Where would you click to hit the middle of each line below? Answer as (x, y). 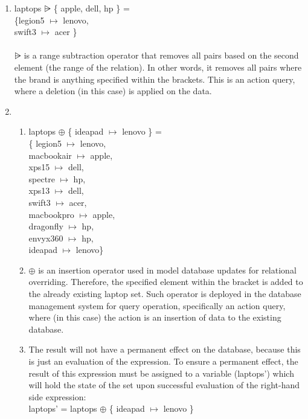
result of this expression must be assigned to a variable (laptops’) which (161, 373)
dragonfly (46, 226)
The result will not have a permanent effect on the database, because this (165, 349)
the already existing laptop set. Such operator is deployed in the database (165, 294)
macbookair (50, 155)
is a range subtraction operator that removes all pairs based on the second (161, 55)
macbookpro (51, 214)
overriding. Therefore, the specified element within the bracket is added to (166, 282)
